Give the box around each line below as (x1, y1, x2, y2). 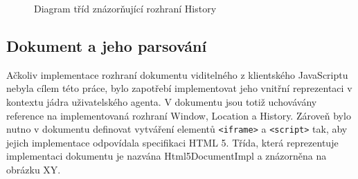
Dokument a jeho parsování (6, 35, 207, 56)
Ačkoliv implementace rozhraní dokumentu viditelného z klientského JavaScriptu (6, 67, 348, 82)
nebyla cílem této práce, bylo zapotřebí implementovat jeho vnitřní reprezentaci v (6, 81, 352, 95)
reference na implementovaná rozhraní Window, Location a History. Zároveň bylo (6, 108, 351, 122)
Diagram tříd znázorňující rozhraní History (34, 1, 217, 15)
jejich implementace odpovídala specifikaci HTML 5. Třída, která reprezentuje (6, 135, 339, 149)
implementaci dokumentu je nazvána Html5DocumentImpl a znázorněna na (6, 149, 327, 163)
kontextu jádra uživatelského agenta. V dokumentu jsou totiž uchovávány (6, 94, 317, 109)
